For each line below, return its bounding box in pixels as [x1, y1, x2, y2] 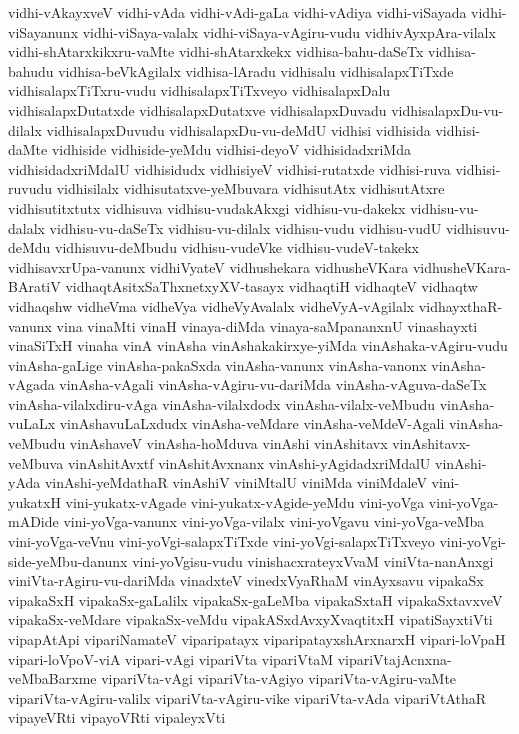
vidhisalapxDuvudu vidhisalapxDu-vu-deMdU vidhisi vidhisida [46, 119, 431, 140]
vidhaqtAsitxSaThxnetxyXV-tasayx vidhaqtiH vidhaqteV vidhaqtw [65, 276, 478, 297]
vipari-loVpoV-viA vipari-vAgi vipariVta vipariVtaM [8, 648, 333, 669]
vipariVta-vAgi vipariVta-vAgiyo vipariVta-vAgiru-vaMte [101, 668, 457, 689]
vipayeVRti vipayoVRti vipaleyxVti [8, 707, 226, 728]
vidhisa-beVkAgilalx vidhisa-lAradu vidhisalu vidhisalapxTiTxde [58, 60, 454, 81]
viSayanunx [8, 21, 79, 42]
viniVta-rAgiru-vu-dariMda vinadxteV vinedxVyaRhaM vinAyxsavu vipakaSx [8, 570, 484, 591]
